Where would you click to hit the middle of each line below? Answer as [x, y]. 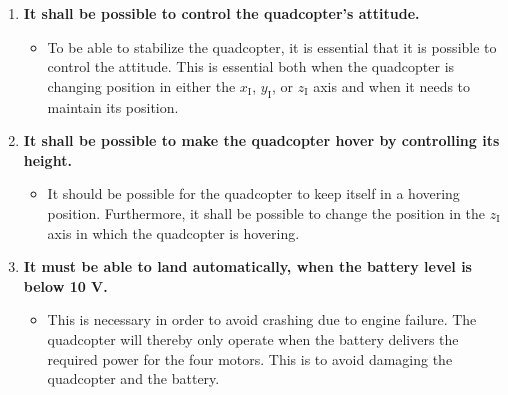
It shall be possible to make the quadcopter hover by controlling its [261, 140]
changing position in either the [141, 85]
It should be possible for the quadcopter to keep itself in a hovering [253, 193]
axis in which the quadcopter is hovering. [173, 232]
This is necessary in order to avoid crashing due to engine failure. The [262, 319]
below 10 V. [65, 285]
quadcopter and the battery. [133, 378]
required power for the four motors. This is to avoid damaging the [250, 358]
